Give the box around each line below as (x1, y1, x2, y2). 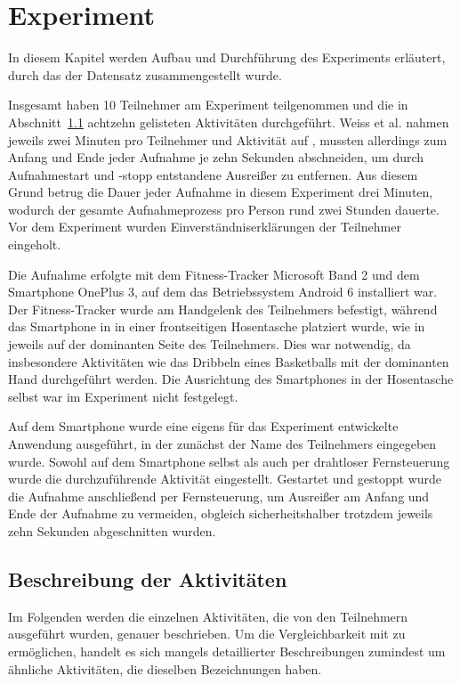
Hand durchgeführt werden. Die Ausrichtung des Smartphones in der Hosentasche (8, 370, 454, 388)
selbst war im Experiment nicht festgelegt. (8, 387, 238, 405)
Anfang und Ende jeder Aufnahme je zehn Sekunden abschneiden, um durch (8, 148, 424, 167)
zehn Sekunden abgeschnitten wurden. (8, 521, 216, 540)
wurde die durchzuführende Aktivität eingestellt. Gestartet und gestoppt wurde (8, 469, 442, 488)
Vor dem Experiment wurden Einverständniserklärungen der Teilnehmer (8, 217, 401, 236)
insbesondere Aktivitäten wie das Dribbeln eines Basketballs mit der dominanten (8, 352, 449, 370)
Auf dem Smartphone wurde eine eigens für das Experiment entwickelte (8, 417, 399, 436)
